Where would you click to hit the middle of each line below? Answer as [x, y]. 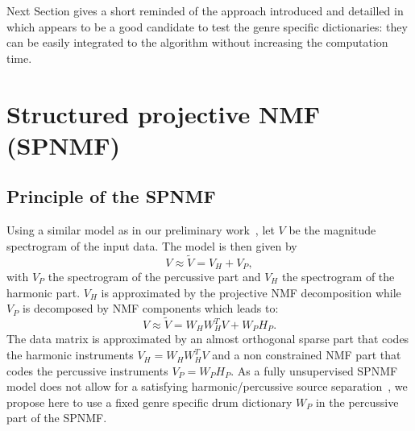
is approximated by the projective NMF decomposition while [251, 292]
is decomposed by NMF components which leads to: [150, 308]
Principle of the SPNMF [111, 196]
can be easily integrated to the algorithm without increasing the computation [197, 42]
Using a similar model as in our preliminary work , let [141, 230]
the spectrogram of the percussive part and [154, 276]
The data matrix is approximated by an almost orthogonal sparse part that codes [208, 339]
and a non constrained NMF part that [307, 355]
